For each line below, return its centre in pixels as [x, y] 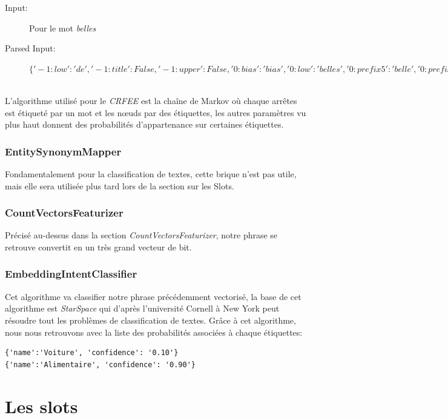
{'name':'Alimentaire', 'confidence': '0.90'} [100, 364]
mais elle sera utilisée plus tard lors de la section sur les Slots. [120, 185]
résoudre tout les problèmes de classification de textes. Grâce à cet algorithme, [150, 320]
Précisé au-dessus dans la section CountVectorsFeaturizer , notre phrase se [141, 235]
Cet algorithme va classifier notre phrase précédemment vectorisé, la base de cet [153, 296]
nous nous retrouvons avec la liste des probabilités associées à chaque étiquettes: [154, 332]
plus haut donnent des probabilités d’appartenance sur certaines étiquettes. [144, 124]
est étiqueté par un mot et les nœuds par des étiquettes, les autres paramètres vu [156, 112]
